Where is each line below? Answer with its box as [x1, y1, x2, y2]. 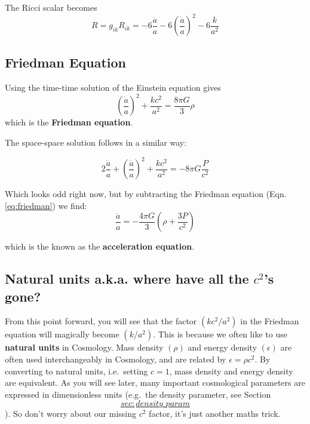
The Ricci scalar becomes [5, 1, 97, 13]
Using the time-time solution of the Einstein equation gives [5, 81, 221, 94]
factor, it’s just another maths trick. [149, 407, 281, 420]
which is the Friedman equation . [5, 116, 133, 128]
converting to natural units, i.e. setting [5, 364, 148, 377]
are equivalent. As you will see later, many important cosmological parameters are [5, 376, 305, 389]
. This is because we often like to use [153, 328, 287, 340]
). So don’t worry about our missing [5, 407, 137, 420]
